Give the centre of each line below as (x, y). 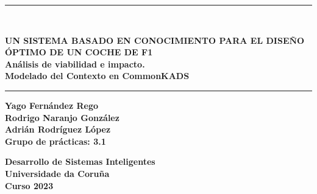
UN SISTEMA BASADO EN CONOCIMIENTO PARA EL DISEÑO (155, 40)
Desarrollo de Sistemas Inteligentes (80, 161)
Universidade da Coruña (57, 173)
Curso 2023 (29, 185)
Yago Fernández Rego (52, 105)
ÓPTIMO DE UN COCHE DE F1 (79, 52)
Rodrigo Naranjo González (62, 117)
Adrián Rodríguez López (58, 129)
